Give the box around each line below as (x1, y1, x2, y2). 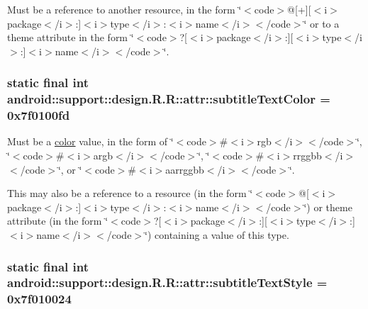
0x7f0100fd (7, 106, 70, 124)
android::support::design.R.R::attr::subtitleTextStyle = (7, 274, 328, 291)
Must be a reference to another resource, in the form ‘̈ (7, 2, 242, 16)
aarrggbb (165, 162, 204, 176)
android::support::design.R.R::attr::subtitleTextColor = (7, 90, 330, 108)
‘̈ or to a (303, 16, 340, 30)
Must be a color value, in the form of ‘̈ (7, 134, 174, 149)
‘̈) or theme (303, 199, 352, 214)
